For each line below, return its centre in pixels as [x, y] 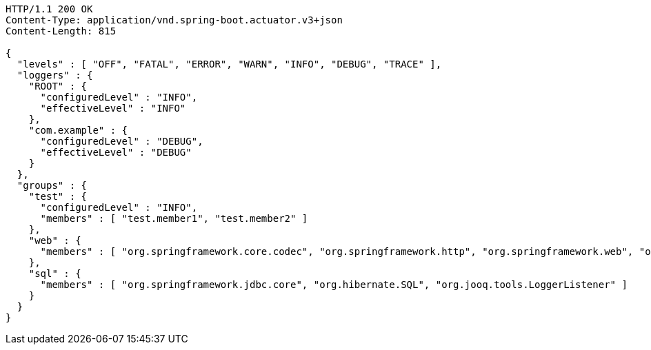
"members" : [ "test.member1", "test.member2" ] [174, 218]
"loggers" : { [55, 75]
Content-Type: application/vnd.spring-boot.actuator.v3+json [174, 20]
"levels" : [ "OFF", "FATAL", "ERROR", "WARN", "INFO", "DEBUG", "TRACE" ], [229, 64]
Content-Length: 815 [61, 31]
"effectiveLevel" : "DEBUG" [116, 152]
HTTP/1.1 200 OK [49, 9]
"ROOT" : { [58, 86]
